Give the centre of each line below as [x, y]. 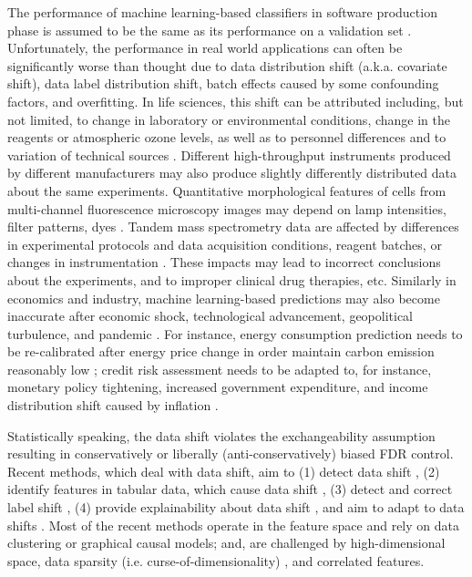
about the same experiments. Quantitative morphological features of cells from [227, 190]
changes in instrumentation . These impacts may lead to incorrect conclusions [224, 262]
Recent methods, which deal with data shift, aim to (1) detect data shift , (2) [224, 471]
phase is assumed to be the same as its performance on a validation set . [210, 30]
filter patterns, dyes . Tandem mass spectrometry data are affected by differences [233, 227]
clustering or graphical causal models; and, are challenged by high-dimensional [226, 543]
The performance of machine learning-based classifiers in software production [222, 12]
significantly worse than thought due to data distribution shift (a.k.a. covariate [227, 65]
